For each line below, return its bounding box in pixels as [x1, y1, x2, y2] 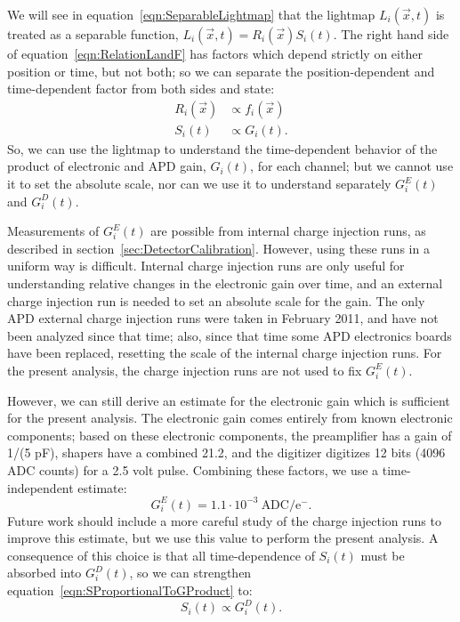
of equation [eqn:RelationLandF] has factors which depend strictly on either [7, 44, 423, 62]
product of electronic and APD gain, [7, 157, 206, 175]
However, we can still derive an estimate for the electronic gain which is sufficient [7, 391, 450, 409]
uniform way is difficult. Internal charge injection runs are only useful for [7, 256, 405, 275]
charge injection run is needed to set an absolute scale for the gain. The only [7, 291, 425, 310]
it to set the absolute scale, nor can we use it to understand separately [7, 174, 391, 193]
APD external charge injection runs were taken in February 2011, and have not [7, 309, 439, 327]
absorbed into [7, 563, 82, 582]
